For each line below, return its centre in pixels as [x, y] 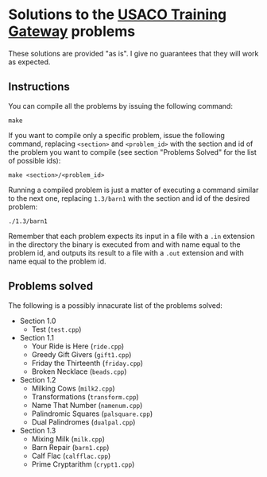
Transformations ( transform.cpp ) [85, 396]
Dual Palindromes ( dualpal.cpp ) [83, 421]
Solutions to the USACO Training [118, 15]
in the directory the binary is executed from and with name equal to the [124, 244]
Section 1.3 [38, 430]
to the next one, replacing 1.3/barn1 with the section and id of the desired [129, 198]
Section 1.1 [37, 337]
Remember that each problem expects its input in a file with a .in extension [132, 236]
